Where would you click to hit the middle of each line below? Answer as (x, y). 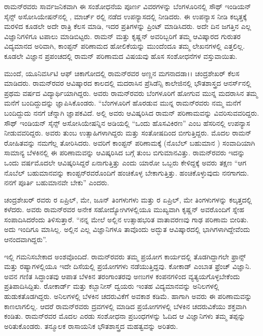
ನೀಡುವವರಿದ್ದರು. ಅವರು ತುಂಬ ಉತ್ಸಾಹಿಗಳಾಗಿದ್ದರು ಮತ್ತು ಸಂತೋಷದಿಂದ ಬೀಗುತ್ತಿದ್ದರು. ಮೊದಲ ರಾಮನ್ (128, 133)
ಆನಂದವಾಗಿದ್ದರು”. (26, 239)
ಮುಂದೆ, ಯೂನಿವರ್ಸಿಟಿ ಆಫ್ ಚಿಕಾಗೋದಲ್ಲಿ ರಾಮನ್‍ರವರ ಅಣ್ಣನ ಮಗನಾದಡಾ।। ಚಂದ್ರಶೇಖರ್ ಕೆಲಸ (122, 73)
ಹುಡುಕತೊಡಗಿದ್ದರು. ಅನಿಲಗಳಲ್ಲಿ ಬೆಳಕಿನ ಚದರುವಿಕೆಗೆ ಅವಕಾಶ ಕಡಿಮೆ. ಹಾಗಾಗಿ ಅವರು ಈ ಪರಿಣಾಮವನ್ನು (128, 296)
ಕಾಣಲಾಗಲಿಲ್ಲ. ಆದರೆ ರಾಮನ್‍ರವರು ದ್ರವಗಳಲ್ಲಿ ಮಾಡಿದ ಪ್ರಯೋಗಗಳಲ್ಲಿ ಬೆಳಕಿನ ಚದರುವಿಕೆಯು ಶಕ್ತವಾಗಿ (125, 306)
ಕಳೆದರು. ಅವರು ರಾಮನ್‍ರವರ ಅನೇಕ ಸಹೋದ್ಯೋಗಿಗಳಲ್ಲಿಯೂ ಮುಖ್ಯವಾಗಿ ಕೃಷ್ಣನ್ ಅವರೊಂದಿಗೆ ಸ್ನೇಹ (124, 209)
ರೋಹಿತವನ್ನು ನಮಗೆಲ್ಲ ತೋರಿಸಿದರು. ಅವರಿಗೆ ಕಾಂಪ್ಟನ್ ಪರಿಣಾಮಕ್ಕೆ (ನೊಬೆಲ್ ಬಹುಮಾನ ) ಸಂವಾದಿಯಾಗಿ (130, 142)
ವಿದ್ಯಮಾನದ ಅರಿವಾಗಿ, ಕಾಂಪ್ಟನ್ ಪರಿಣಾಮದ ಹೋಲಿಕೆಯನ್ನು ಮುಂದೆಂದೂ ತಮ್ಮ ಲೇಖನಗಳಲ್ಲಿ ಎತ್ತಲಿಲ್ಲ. (125, 46)
